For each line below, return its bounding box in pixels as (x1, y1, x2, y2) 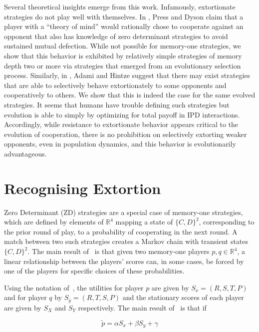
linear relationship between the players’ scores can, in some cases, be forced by (4, 255, 244, 266)
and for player (4, 292, 47, 302)
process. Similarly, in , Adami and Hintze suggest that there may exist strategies (4, 70, 251, 80)
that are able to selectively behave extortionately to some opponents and (4, 79, 227, 90)
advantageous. (4, 148, 47, 158)
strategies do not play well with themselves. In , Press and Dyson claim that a (4, 11, 244, 21)
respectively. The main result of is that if (78, 302, 207, 312)
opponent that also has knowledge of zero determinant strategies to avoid (4, 30, 228, 41)
